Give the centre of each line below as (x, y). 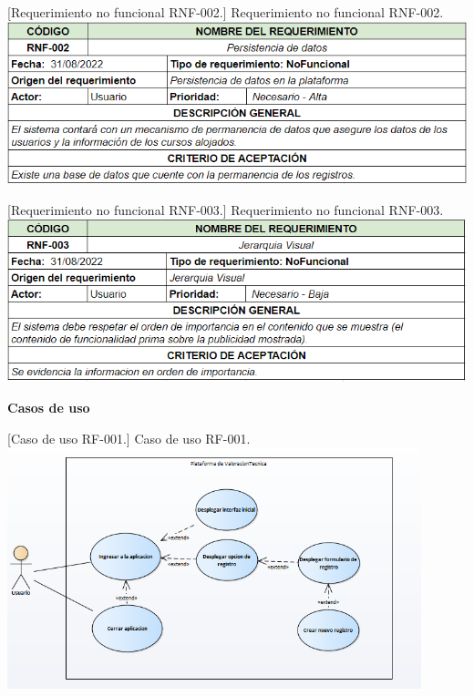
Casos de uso (49, 407)
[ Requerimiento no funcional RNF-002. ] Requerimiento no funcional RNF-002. (226, 12)
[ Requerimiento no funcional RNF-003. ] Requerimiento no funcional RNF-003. (226, 209)
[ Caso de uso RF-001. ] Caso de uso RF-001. (129, 438)
